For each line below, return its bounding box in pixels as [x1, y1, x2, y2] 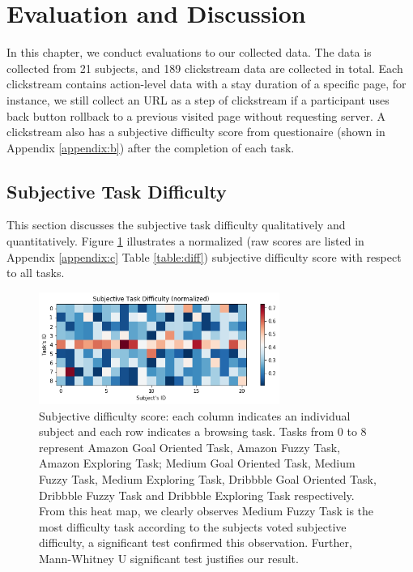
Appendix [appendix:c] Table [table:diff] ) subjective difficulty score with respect [6, 248, 402, 265]
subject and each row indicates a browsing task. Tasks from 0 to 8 [39, 423, 367, 440]
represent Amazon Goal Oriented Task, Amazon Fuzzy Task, [39, 438, 341, 455]
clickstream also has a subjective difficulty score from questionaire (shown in [6, 123, 385, 140]
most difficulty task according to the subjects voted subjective [39, 518, 347, 535]
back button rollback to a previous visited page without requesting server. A [6, 107, 385, 124]
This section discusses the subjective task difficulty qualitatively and [6, 216, 346, 233]
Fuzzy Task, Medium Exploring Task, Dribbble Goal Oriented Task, [39, 471, 377, 488]
